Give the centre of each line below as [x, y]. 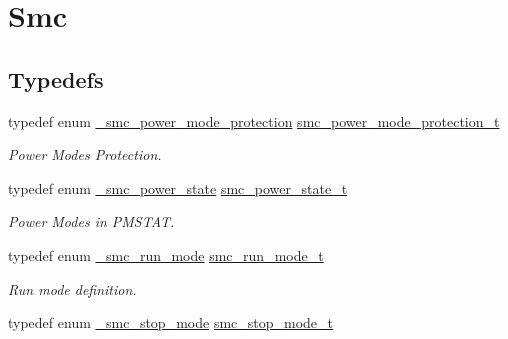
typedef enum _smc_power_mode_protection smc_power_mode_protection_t [254, 120]
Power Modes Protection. [85, 154]
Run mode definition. [72, 288]
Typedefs [56, 78]
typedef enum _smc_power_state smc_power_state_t [178, 187]
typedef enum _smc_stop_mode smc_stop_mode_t [171, 322]
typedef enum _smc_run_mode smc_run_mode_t [166, 254]
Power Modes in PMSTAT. [91, 221]
